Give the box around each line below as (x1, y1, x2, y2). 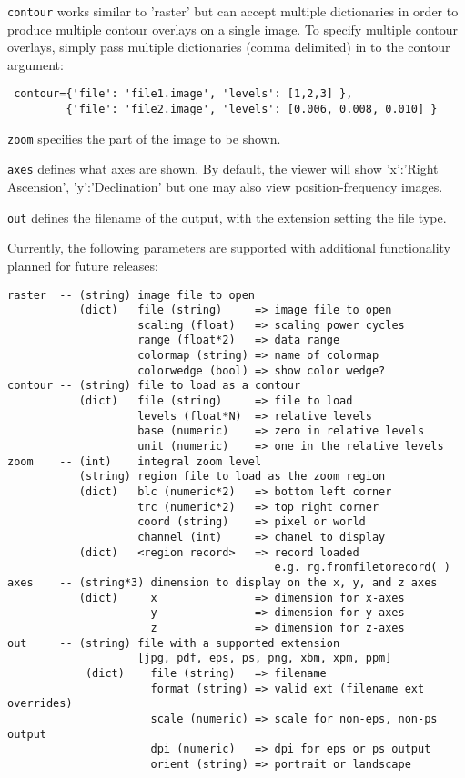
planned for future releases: (7, 255, 158, 274)
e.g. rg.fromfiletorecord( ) (274, 561, 450, 574)
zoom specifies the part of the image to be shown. (7, 128, 281, 147)
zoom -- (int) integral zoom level (7, 454, 262, 468)
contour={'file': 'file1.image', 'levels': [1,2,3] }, (14, 87, 353, 101)
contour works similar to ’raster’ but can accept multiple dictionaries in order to (7, 2, 459, 20)
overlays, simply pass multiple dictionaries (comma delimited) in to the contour (7, 37, 450, 56)
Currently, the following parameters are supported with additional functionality (7, 238, 450, 257)
